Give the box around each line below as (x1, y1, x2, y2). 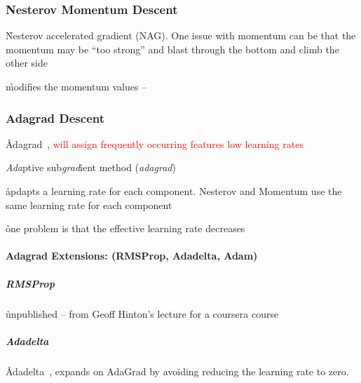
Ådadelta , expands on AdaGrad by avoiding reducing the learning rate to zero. (6, 363, 349, 378)
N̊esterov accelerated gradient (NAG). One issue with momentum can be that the (6, 28, 356, 43)
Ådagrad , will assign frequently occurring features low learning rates (6, 136, 304, 151)
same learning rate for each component (6, 197, 172, 212)
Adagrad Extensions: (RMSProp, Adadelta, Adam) (6, 248, 258, 263)
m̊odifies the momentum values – (6, 79, 147, 93)
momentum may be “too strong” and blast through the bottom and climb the (6, 41, 339, 56)
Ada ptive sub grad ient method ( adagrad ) (6, 160, 176, 175)
